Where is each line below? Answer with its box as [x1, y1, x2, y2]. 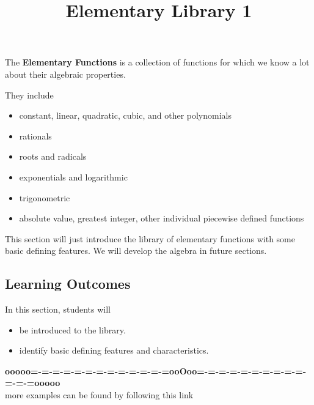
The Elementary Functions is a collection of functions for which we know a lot [5, 56, 310, 69]
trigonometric [19, 191, 70, 204]
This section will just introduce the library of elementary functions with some [5, 232, 295, 245]
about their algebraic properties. [5, 67, 126, 80]
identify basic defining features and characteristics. [19, 344, 209, 357]
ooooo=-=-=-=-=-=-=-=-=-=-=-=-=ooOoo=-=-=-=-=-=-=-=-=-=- [5, 364, 307, 377]
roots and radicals [19, 150, 87, 163]
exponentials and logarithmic [19, 170, 128, 183]
